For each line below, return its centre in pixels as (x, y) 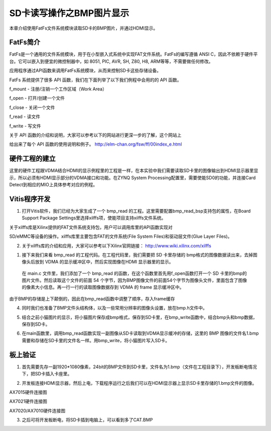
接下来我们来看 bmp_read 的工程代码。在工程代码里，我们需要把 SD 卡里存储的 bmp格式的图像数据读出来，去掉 (138, 255)
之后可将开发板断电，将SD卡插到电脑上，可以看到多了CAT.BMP (87, 420)
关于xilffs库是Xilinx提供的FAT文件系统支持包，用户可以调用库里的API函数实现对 (91, 227)
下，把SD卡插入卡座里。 (47, 374)
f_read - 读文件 (25, 117)
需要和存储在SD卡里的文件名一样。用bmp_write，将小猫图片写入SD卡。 (96, 340)
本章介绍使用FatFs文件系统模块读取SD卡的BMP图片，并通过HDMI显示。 (84, 28)
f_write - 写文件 (25, 126)
